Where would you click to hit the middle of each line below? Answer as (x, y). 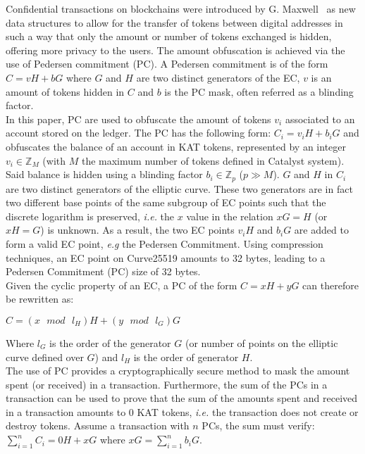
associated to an (320, 119)
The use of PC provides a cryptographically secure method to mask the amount (178, 371)
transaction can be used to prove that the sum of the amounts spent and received (182, 398)
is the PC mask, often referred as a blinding (259, 91)
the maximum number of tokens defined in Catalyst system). (213, 160)
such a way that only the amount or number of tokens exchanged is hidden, (169, 36)
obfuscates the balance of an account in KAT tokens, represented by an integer (176, 146)
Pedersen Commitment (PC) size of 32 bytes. (103, 271)
